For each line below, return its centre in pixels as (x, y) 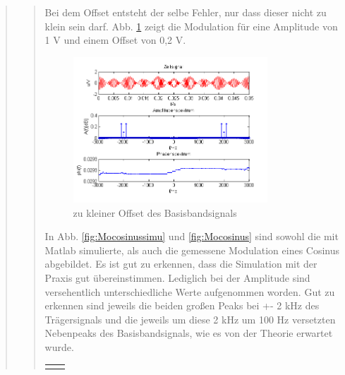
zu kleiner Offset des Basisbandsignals (155, 212)
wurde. (59, 346)
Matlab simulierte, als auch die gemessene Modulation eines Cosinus (192, 250)
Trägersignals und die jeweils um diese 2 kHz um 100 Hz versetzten (190, 319)
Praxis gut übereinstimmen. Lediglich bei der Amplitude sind (177, 278)
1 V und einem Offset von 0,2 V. (115, 40)
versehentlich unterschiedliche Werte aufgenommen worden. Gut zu (190, 291)
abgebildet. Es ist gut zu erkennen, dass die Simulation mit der (181, 264)
